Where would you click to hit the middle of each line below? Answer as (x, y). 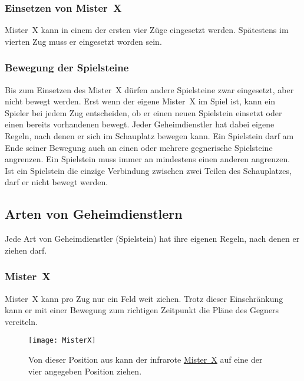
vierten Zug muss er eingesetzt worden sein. (83, 41)
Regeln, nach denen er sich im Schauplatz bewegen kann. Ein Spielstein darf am (149, 136)
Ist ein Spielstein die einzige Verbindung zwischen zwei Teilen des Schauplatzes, (148, 170)
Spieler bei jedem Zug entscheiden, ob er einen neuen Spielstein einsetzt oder (143, 112)
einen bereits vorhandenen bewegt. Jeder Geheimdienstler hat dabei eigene (140, 124)
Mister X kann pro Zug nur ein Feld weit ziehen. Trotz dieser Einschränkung (144, 298)
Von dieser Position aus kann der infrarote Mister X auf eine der (146, 359)
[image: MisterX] (62, 341)
